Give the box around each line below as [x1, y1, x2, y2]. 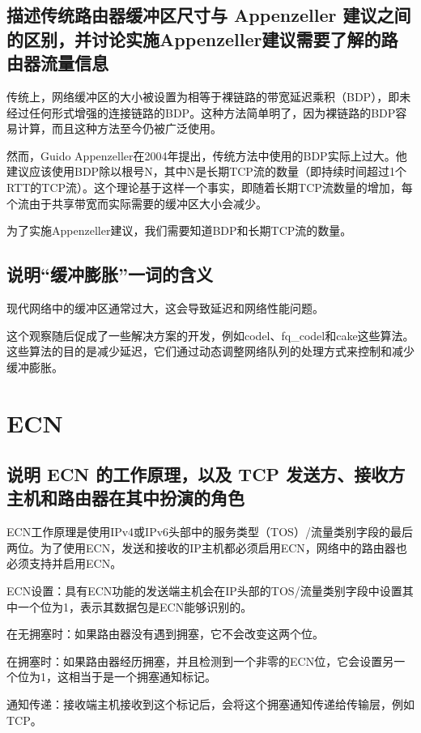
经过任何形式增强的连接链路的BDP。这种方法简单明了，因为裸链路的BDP [6, 104, 396, 121]
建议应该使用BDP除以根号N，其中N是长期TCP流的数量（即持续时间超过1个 [6, 163, 406, 180]
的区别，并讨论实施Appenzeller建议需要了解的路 [6, 26, 398, 51]
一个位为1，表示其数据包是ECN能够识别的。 [17, 598, 253, 615]
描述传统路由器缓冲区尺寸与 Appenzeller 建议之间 [6, 2, 411, 28]
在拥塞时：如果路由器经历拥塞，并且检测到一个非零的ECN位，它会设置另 [6, 652, 394, 669]
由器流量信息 [6, 50, 108, 75]
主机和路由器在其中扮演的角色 [6, 485, 245, 510]
